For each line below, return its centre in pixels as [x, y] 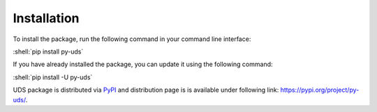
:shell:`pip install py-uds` [48, 51]
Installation [46, 18]
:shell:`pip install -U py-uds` [53, 77]
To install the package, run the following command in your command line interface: [132, 39]
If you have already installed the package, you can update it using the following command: [143, 64]
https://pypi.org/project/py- [320, 90]
